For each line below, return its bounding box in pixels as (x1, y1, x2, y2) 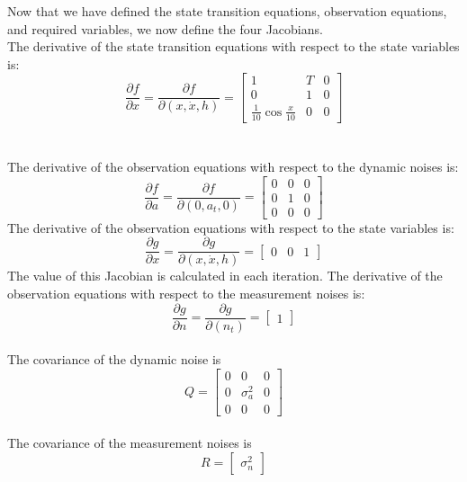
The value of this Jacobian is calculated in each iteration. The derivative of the (7, 266, 443, 285)
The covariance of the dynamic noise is (7, 350, 221, 369)
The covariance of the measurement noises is (7, 433, 252, 451)
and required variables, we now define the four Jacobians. (7, 19, 323, 38)
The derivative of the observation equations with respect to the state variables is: (7, 218, 454, 237)
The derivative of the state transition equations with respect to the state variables (7, 37, 460, 56)
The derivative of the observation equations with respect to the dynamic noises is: (7, 157, 459, 175)
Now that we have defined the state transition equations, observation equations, (7, 2, 447, 20)
